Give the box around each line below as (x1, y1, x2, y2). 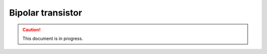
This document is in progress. (22, 36, 84, 41)
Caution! (22, 27, 41, 33)
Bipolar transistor (9, 7, 83, 18)
